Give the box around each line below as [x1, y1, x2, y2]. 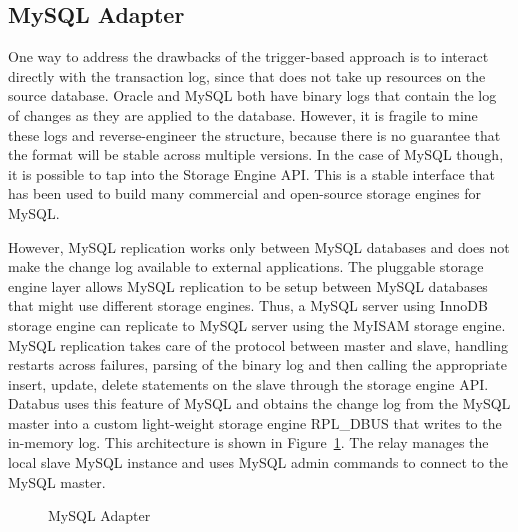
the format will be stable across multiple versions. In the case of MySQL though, [8, 144, 504, 165]
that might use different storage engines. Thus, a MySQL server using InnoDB [8, 295, 488, 316]
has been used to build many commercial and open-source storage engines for [8, 183, 482, 204]
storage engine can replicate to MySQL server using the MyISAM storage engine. [8, 314, 506, 335]
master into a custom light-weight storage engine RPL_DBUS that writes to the [8, 412, 502, 433]
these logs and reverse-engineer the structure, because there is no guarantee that [8, 124, 501, 145]
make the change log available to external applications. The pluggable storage [8, 256, 484, 277]
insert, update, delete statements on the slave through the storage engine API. [8, 373, 489, 394]
